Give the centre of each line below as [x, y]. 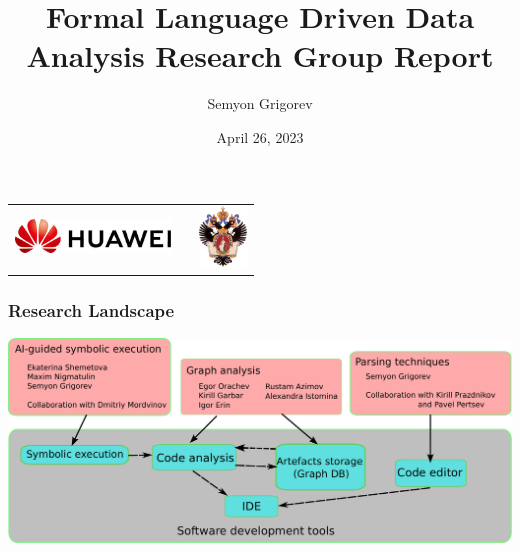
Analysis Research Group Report [260, 55]
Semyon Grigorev [260, 103]
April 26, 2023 [260, 136]
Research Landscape [91, 309]
